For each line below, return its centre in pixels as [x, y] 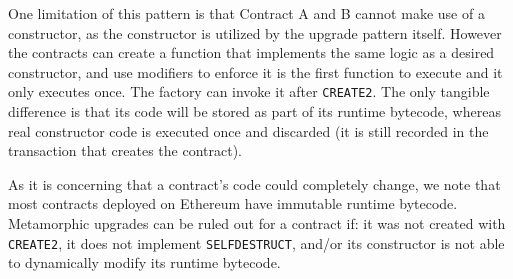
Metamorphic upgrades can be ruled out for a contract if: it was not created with [257, 223]
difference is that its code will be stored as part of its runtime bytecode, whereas [254, 111]
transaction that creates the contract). [125, 150]
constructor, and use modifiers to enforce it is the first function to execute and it [255, 71]
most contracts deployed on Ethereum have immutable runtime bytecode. [233, 203]
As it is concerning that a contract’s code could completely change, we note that [254, 183]
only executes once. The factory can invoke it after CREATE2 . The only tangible [249, 91]
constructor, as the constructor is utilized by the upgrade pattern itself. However [255, 32]
